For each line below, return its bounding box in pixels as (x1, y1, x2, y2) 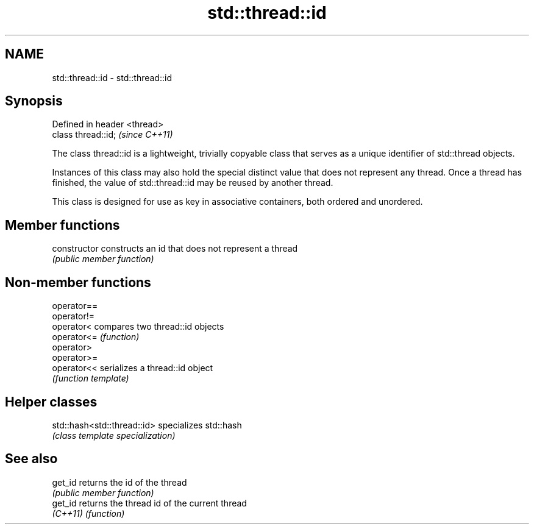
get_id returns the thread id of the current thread (52, 497, 247, 508)
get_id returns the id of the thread (52, 477, 187, 488)
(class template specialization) (52, 430, 176, 441)
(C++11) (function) (52, 508, 125, 519)
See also (5, 451, 58, 467)
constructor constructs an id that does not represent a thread (52, 243, 298, 254)
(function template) (52, 373, 129, 384)
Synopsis (5, 93, 63, 109)
